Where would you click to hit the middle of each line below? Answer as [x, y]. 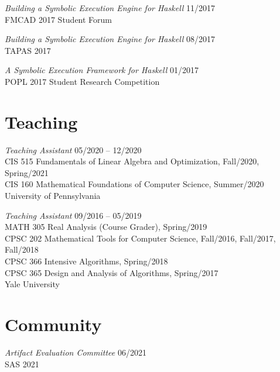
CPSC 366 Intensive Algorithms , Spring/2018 [86, 261]
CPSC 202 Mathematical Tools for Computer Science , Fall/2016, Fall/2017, [140, 238]
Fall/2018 [22, 249]
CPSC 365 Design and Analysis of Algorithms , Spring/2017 [112, 272]
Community [53, 324]
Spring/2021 [27, 172]
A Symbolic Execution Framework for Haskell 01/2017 [102, 70]
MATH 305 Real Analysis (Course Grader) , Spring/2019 [106, 227]
